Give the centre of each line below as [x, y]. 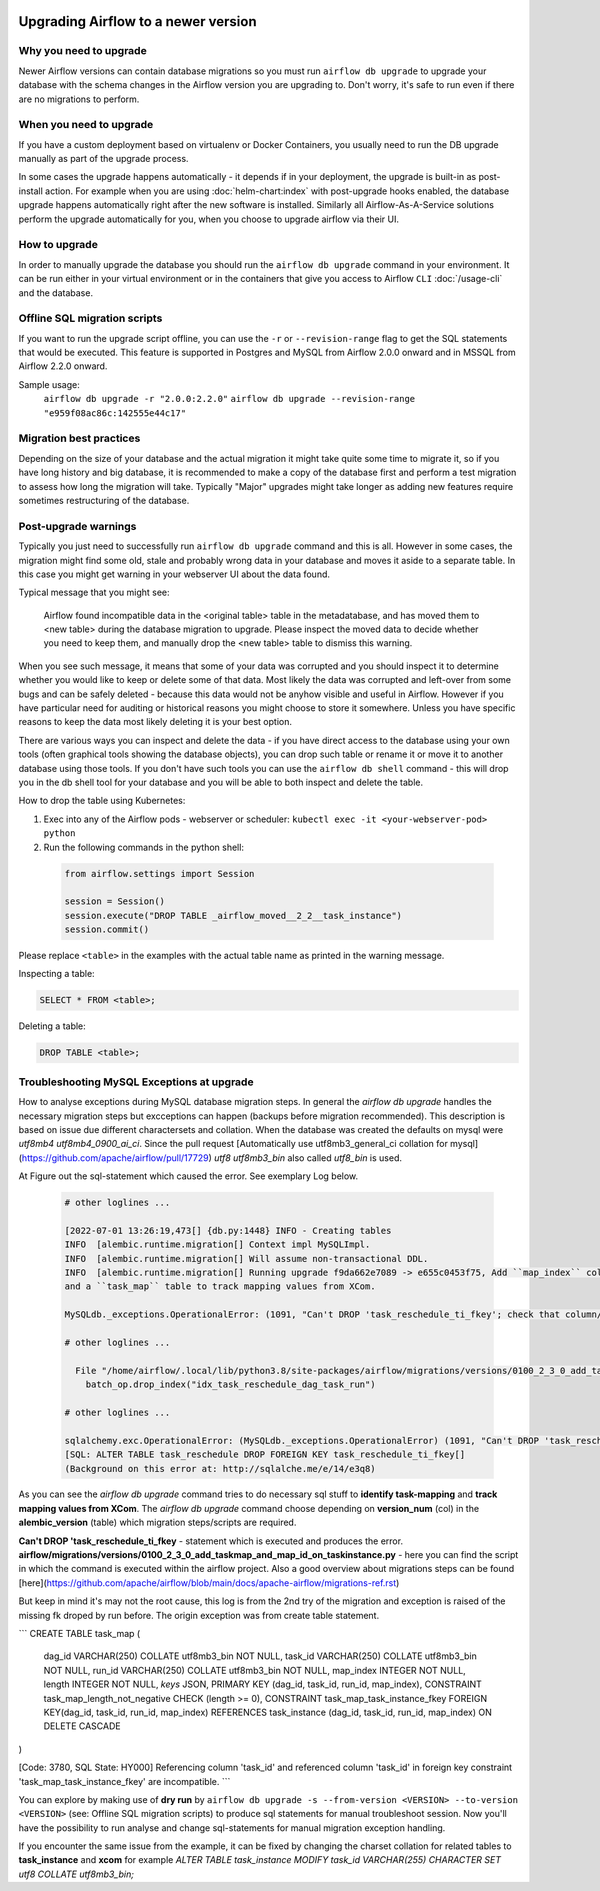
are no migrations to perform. [79, 99]
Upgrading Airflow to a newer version [137, 21]
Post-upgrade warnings [77, 526]
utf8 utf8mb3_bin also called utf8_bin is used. [308, 1157]
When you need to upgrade [86, 125]
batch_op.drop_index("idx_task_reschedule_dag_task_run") [230, 1384]
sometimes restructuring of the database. [104, 500]
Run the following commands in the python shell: [144, 847]
